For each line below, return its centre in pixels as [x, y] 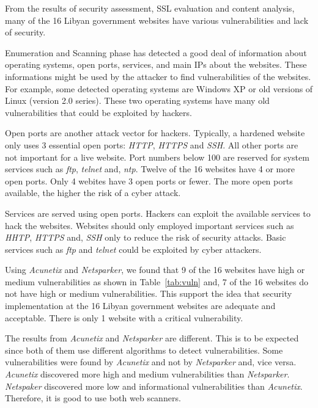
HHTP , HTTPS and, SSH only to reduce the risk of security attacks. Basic [146, 237]
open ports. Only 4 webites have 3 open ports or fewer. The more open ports [149, 180]
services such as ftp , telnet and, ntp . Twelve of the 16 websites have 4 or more [150, 169]
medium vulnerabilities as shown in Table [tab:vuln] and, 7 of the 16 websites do [157, 281]
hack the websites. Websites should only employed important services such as [150, 225]
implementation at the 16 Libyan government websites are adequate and [140, 306]
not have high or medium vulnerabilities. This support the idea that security [149, 293]
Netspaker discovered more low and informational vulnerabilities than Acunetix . [154, 386]
